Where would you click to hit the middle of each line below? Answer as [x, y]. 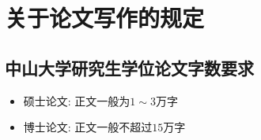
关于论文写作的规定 [105, 18]
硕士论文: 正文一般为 [77, 100]
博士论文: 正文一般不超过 [88, 127]
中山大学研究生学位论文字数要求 [129, 67]
